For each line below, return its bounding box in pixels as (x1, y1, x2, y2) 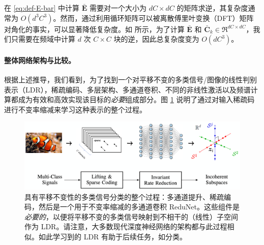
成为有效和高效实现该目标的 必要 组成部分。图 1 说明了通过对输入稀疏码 (18, 94, 255, 105)
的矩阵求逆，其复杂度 (177, 3, 248, 13)
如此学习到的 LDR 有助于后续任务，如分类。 (38, 231, 187, 242)
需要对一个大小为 (89, 3, 146, 13)
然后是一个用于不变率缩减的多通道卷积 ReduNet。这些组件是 (38, 201, 240, 212)
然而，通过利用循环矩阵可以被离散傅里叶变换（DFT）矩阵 (60, 12, 254, 23)
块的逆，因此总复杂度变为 (113, 34, 199, 44)
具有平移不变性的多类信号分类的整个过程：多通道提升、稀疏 (24, 191, 224, 202)
